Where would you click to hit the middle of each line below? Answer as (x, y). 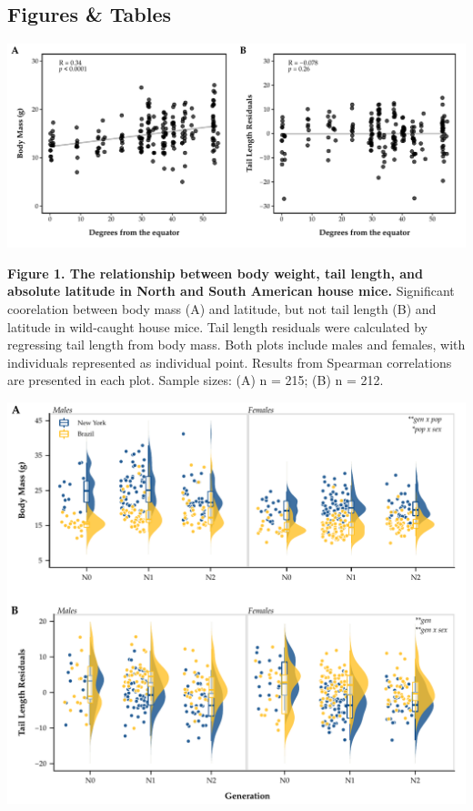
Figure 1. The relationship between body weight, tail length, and (216, 273)
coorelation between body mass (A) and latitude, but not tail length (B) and (222, 308)
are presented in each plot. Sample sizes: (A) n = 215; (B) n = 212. (196, 380)
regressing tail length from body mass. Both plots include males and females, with (236, 345)
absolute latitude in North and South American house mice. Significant (231, 291)
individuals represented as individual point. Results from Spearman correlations (230, 362)
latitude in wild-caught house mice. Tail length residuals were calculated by (217, 326)
